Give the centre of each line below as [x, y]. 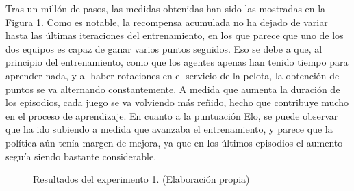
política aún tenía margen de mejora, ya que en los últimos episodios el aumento [174, 142]
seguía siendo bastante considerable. [81, 156]
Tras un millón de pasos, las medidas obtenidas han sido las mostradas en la [166, 8]
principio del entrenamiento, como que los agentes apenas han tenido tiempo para [177, 62]
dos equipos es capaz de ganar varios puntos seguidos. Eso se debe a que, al [164, 48]
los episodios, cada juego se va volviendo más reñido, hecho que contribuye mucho [177, 102]
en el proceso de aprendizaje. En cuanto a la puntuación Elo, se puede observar [172, 115]
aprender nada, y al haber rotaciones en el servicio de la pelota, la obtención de [173, 75]
